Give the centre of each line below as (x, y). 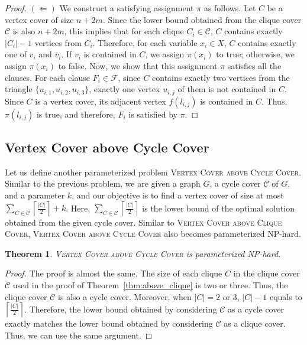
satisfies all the (254, 65)
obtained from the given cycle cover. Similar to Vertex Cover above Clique (143, 222)
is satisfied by (153, 114)
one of (16, 54)
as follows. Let (230, 8)
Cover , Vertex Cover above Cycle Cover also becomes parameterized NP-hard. (153, 234)
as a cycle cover (256, 309)
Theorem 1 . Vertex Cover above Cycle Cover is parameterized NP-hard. (143, 253)
